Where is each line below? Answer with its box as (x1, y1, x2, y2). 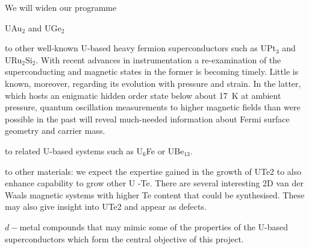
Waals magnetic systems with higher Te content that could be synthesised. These (5, 188, 305, 201)
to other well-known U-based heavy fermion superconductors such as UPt (5, 42, 276, 54)
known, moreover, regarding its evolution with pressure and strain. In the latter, (5, 77, 301, 89)
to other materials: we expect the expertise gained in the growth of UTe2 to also (5, 165, 302, 177)
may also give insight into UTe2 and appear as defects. (5, 200, 207, 213)
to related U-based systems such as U (5, 144, 143, 157)
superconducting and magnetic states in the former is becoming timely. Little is (5, 65, 299, 78)
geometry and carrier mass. (5, 124, 105, 137)
